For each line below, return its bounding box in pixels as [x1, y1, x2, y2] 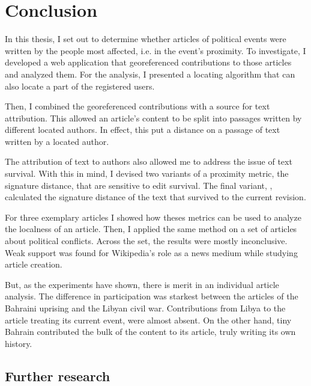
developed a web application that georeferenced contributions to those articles [5, 56, 292, 69]
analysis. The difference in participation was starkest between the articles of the [5, 290, 298, 302]
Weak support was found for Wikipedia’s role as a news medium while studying [5, 246, 298, 259]
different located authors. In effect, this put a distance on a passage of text [5, 123, 280, 136]
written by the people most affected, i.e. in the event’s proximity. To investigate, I [5, 44, 306, 57]
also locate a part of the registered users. [5, 79, 155, 92]
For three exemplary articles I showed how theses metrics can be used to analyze [5, 210, 301, 223]
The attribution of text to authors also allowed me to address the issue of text [5, 155, 292, 168]
